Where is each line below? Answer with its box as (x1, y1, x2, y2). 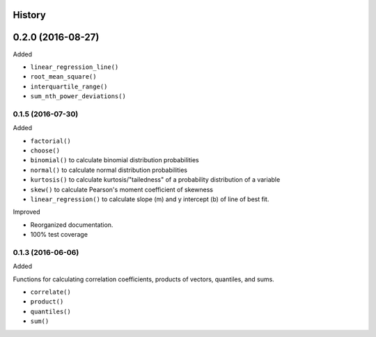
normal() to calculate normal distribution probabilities (30, 166, 188, 174)
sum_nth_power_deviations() (30, 93, 127, 100)
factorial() (30, 136, 71, 145)
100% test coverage (30, 230, 88, 239)
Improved (13, 207, 41, 216)
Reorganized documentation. (30, 220, 113, 229)
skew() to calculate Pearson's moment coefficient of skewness (30, 185, 214, 194)
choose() (30, 147, 61, 155)
